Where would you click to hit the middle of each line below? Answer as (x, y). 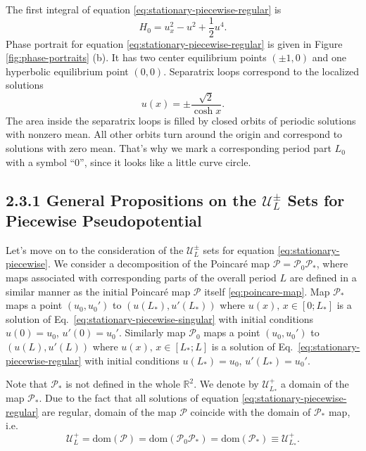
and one (329, 57)
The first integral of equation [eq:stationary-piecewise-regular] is (144, 9)
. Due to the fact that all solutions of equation (139, 398)
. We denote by (226, 384)
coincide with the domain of (251, 411)
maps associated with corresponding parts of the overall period (141, 278)
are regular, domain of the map (109, 411)
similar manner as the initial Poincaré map (98, 291)
